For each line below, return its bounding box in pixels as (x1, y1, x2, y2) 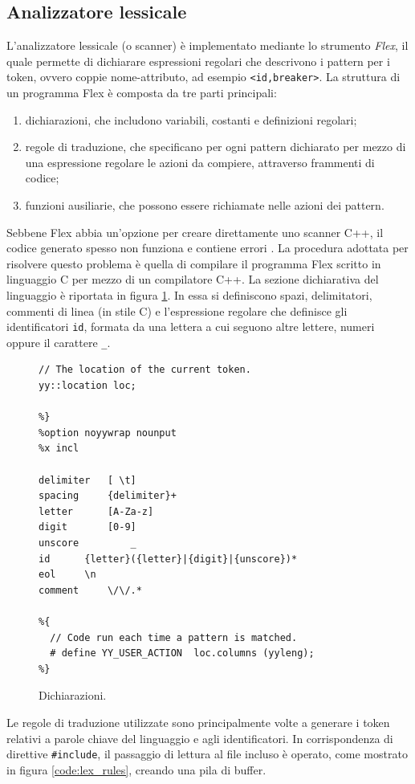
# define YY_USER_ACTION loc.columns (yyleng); (50, 647, 315, 659)
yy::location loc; (39, 380, 136, 392)
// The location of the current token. (39, 364, 251, 376)
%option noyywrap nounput (39, 427, 177, 439)
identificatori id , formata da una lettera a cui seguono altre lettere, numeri (6, 318, 375, 335)
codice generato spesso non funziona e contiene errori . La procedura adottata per (6, 239, 409, 256)
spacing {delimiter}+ (39, 490, 177, 502)
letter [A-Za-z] (39, 505, 154, 517)
